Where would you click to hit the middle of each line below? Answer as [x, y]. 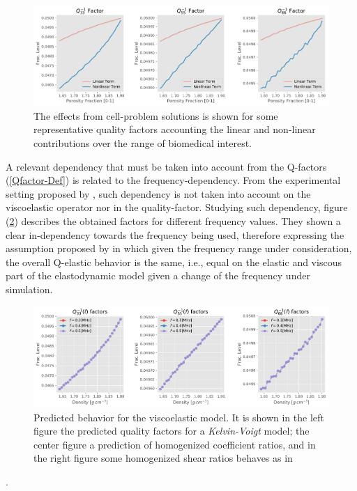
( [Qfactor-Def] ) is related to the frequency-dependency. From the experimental [173, 180]
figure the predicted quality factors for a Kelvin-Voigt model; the [172, 431]
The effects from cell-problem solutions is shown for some [156, 115]
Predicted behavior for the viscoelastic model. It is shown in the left [179, 417]
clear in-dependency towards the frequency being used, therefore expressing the [175, 234]
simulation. [29, 289]
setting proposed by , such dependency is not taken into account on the [158, 193]
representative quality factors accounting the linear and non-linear [175, 129]
